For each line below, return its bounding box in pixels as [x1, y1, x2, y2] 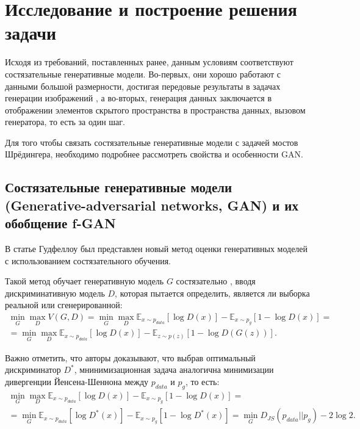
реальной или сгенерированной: [5, 298, 123, 311]
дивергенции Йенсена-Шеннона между [5, 375, 149, 388]
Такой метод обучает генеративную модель [5, 275, 164, 287]
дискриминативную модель [5, 286, 105, 299]
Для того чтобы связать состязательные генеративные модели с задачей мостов [5, 135, 298, 148]
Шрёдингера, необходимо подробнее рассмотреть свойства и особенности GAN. [5, 148, 303, 160]
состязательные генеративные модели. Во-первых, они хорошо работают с [5, 67, 281, 80]
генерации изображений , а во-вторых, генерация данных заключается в [5, 92, 272, 104]
